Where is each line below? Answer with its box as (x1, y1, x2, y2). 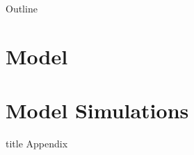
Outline (6, 1, 38, 15)
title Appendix (6, 136, 68, 151)
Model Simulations (6, 96, 189, 125)
